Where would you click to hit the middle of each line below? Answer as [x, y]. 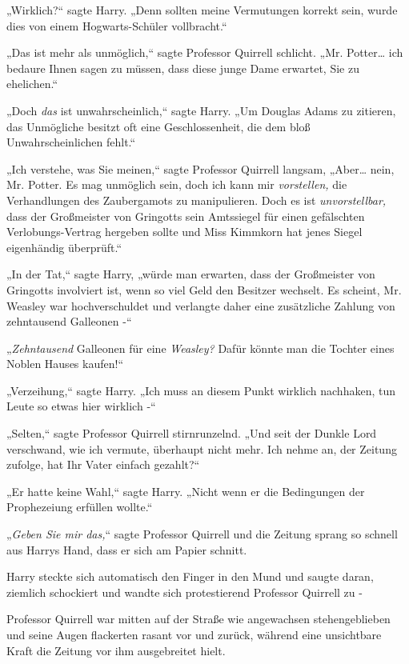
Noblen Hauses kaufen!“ [65, 364]
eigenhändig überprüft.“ [64, 247]
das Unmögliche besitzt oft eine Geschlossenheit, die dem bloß [158, 126]
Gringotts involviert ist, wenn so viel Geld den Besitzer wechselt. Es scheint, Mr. [204, 289]
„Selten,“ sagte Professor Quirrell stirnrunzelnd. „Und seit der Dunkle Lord [192, 433]
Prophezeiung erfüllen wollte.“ [80, 507]
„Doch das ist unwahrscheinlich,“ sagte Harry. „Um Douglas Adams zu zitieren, [201, 110]
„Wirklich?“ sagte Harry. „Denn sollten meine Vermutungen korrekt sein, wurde [202, 10]
